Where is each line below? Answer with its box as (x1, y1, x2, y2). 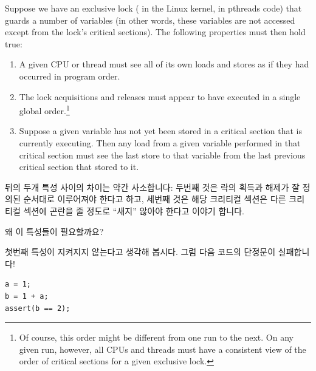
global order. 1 (19, 103, 70, 117)
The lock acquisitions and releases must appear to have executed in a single (19, 90, 301, 103)
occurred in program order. (19, 69, 120, 82)
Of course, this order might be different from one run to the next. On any (19, 331, 294, 344)
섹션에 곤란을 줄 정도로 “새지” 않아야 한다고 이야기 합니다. (23, 204, 244, 217)
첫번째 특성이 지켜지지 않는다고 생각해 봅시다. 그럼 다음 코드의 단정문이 (5, 245, 276, 258)
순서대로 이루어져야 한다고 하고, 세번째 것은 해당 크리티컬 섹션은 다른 (23, 192, 286, 205)
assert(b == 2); (5, 304, 70, 313)
